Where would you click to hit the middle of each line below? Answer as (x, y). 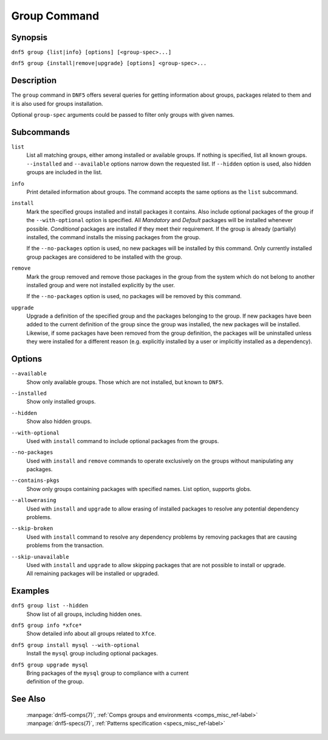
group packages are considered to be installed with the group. (104, 257)
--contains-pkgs (36, 480)
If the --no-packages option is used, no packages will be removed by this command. (134, 296)
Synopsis (29, 37)
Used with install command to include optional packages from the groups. (123, 441)
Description (34, 81)
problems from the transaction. (65, 545)
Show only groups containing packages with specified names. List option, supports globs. (139, 489)
